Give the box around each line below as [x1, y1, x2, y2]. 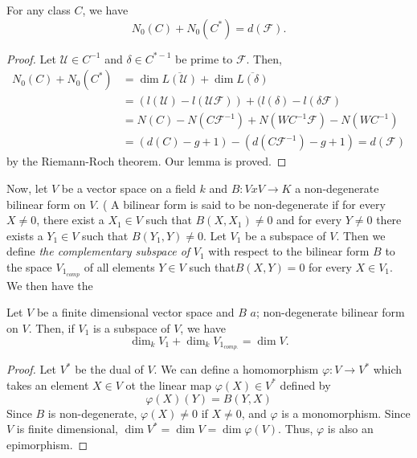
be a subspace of [245, 227, 326, 243]
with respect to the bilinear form [208, 243, 370, 260]
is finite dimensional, [16, 420, 119, 437]
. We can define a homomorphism [153, 361, 319, 378]
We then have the [6, 276, 93, 293]
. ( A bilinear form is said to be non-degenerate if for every [96, 195, 386, 212]
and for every [276, 211, 342, 228]
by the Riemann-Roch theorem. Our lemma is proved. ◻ [6, 153, 287, 170]
